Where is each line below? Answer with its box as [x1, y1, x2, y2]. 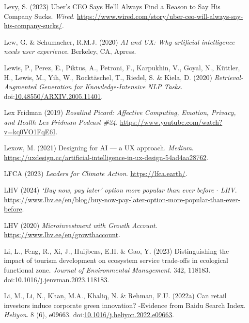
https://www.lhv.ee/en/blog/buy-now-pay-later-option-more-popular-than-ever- [4, 194, 240, 204]
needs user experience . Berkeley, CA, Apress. [4, 46, 136, 56]
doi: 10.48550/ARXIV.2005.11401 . [4, 91, 103, 101]
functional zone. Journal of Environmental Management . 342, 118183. [4, 265, 211, 275]
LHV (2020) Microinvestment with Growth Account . [4, 220, 157, 230]
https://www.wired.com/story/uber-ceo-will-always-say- [77, 11, 243, 21]
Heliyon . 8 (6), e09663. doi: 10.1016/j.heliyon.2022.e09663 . [4, 309, 174, 320]
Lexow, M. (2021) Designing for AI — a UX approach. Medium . [4, 143, 194, 153]
